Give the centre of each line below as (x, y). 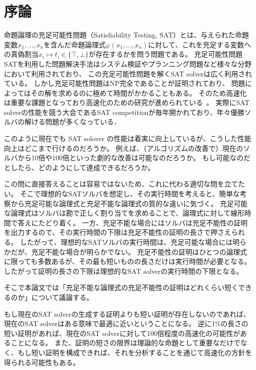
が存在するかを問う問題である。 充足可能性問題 (165, 54)
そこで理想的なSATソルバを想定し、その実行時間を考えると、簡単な (130, 194)
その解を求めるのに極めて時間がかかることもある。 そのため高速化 (139, 92)
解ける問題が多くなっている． (73, 122)
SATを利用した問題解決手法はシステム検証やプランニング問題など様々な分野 (128, 63)
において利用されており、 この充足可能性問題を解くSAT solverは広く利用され (128, 73)
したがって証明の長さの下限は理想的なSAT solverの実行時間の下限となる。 (124, 271)
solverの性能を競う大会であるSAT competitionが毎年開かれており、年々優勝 (124, 112)
